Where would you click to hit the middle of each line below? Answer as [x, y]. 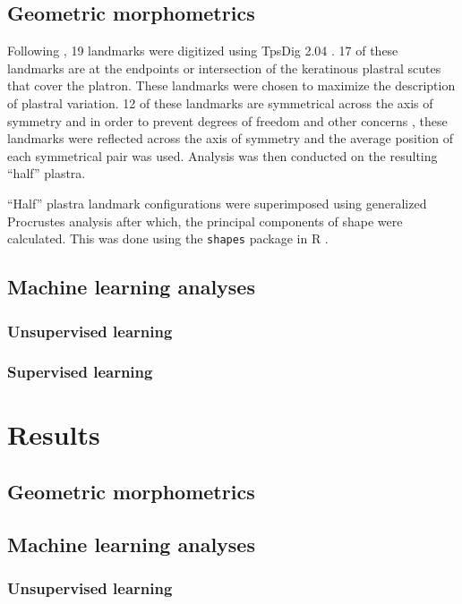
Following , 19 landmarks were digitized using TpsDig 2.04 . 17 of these [203, 51]
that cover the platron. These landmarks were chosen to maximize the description [231, 85]
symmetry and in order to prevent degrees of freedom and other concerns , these [227, 120]
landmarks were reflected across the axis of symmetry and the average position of [231, 138]
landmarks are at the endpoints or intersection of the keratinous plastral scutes [224, 68]
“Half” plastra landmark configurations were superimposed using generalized [217, 203]
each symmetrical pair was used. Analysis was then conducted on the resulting [222, 155]
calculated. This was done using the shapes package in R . [168, 238]
